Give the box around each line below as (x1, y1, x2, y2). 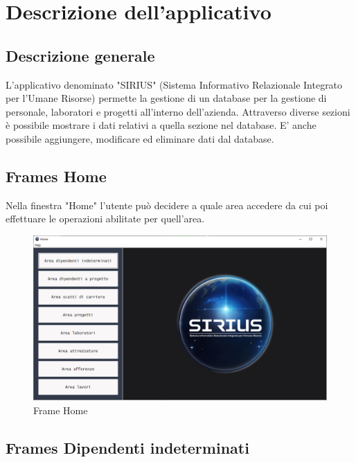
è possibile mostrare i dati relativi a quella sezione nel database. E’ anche (6, 118, 317, 132)
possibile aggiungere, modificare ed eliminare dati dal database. (6, 131, 274, 145)
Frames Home (6, 165, 107, 186)
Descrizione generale (6, 44, 155, 66)
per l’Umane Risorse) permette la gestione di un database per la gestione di (6, 91, 327, 105)
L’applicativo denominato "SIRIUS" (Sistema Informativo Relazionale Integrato (6, 77, 343, 91)
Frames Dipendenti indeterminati (6, 437, 249, 459)
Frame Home (33, 403, 88, 418)
